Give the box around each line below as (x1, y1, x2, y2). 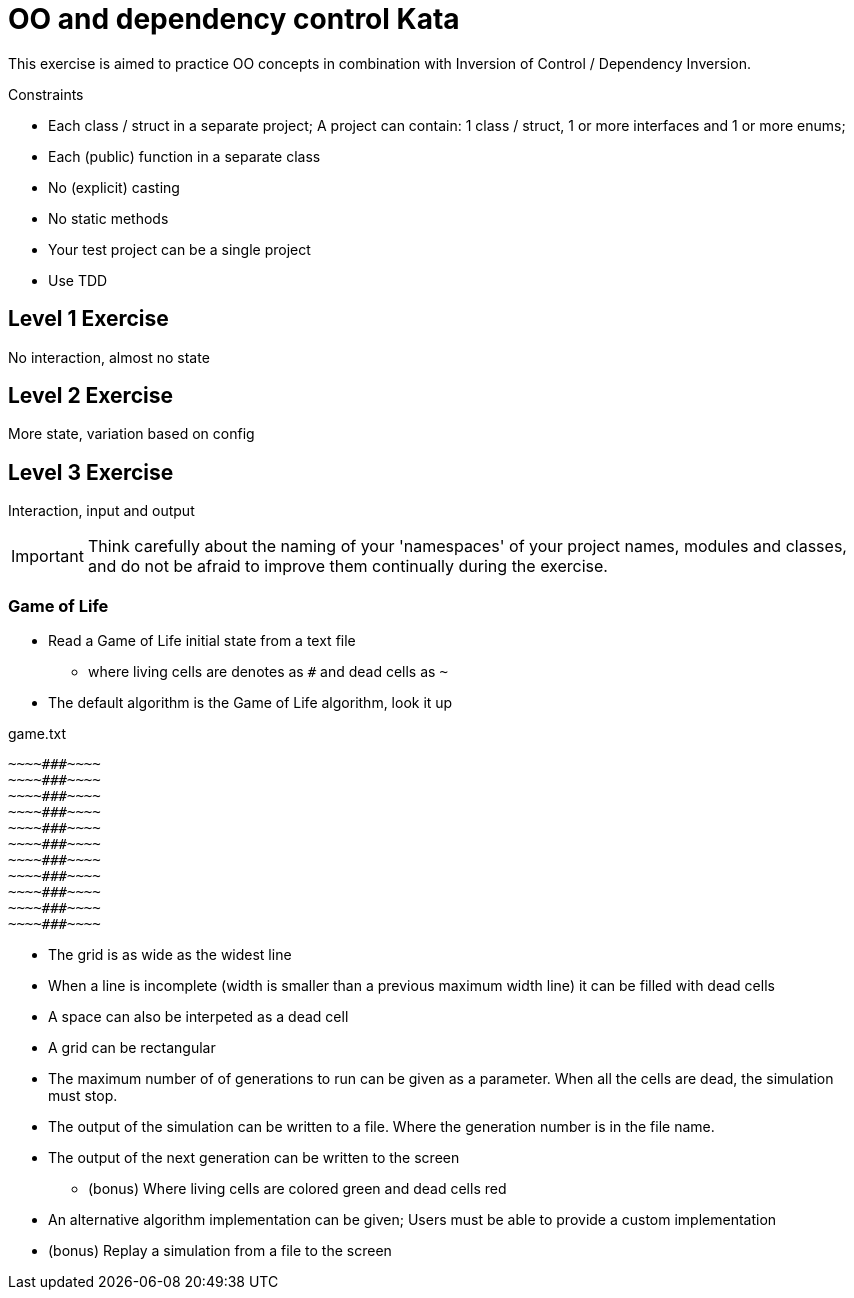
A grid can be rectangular (48, 1039, 216, 1057)
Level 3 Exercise (8, 459, 174, 485)
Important (11, 546, 84, 567)
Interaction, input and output (8, 502, 195, 520)
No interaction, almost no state (8, 348, 210, 366)
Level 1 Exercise (8, 306, 169, 332)
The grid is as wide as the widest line (48, 946, 292, 964)
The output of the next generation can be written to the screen (48, 1149, 460, 1167)
